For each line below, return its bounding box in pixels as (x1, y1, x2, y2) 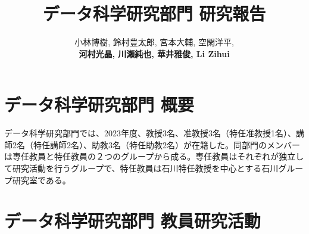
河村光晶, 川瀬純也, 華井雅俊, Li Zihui (79, 47, 230, 60)
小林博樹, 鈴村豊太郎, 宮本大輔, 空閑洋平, (74, 36, 234, 48)
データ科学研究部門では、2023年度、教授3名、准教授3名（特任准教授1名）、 (4, 127, 296, 139)
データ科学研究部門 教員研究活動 (4, 208, 261, 233)
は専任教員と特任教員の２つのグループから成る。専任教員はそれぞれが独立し (4, 150, 304, 163)
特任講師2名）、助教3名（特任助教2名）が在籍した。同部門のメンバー (33, 138, 300, 151)
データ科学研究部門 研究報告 (42, 1, 266, 26)
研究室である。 (12, 173, 71, 186)
